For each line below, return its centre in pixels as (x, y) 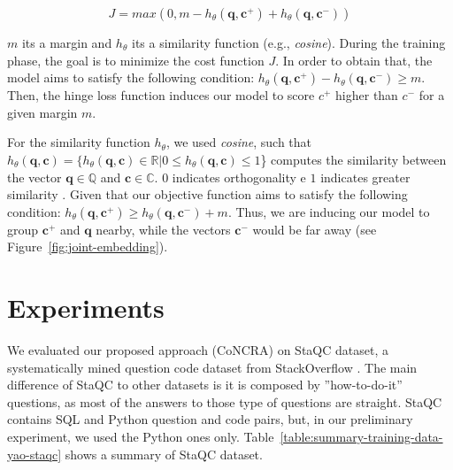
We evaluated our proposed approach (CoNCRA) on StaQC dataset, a (198, 350)
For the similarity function (79, 142)
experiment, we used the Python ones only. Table (141, 437)
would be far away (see (315, 229)
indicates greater (365, 177)
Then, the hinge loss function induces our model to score (161, 95)
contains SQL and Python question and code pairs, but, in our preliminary (210, 419)
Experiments (86, 308)
